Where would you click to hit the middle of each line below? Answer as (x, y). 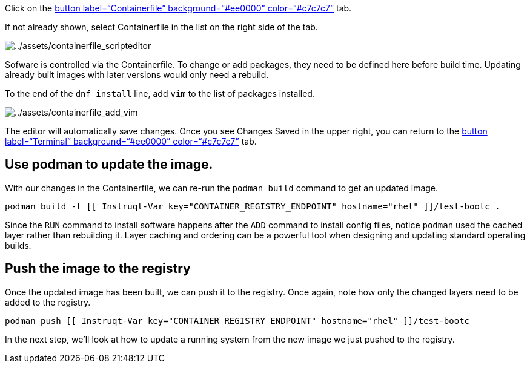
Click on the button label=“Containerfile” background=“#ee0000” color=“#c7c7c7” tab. (178, 8)
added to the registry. (48, 302)
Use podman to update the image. (109, 165)
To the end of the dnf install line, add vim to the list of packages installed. (160, 94)
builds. (18, 245)
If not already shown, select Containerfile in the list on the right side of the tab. (161, 27)
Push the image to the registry (98, 269)
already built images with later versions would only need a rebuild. (137, 75)
